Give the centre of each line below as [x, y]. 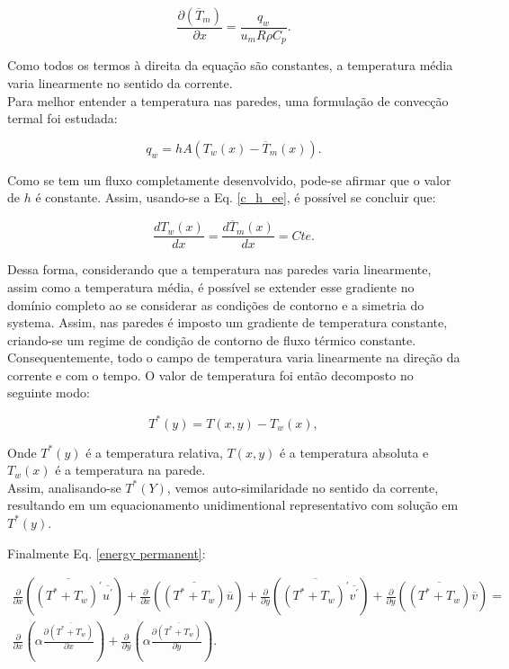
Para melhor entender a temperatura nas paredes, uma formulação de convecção [228, 100]
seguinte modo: [49, 392]
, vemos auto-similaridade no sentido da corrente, [303, 487]
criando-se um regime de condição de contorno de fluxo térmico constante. [212, 339]
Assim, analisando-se [64, 487]
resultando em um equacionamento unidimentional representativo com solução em [233, 505]
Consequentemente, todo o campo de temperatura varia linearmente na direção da [234, 357]
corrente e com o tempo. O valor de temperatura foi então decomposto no [210, 375]
